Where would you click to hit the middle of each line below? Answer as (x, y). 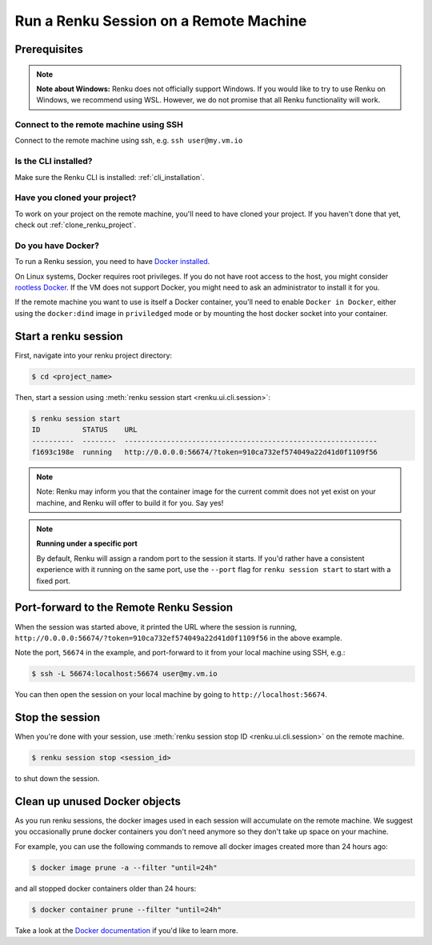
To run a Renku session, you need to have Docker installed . (112, 262)
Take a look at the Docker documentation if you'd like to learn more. (126, 930)
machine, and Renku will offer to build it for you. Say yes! (130, 503)
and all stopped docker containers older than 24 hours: (106, 888)
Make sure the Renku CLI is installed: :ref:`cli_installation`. (110, 177)
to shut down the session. (57, 779)
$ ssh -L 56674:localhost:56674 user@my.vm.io (124, 674)
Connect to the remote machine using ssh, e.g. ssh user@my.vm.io (129, 141)
